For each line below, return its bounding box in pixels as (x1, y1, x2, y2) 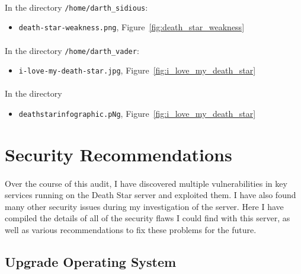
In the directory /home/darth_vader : (5, 44, 139, 56)
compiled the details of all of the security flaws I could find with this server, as (5, 212, 290, 224)
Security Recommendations (5, 142, 232, 166)
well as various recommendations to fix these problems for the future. (5, 224, 257, 235)
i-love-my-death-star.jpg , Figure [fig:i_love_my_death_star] (18, 64, 256, 77)
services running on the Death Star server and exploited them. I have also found (5, 189, 296, 201)
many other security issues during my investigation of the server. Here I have (5, 200, 284, 212)
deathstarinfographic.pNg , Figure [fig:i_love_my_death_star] (18, 107, 256, 119)
